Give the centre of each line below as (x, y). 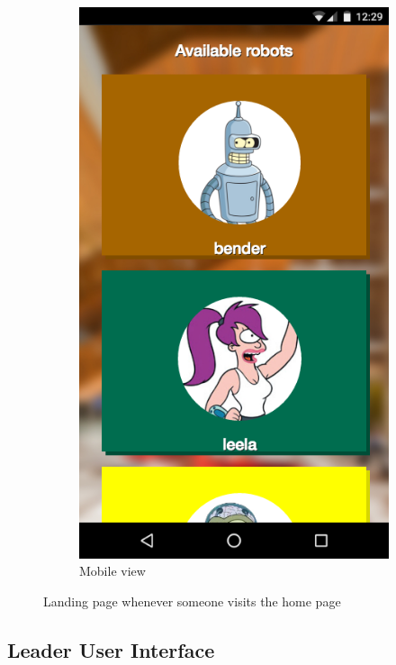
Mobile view (112, 571)
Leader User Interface (111, 650)
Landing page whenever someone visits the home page (192, 601)
